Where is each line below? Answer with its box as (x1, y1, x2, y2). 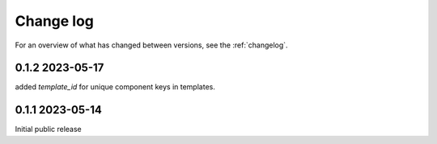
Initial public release (15, 125, 83, 134)
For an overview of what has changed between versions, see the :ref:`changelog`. (15, 40, 288, 50)
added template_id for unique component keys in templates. (15, 82, 216, 92)
